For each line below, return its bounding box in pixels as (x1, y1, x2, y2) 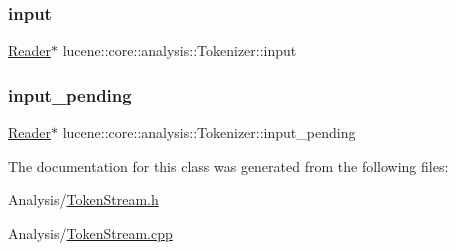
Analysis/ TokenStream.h (8, 189, 159, 210)
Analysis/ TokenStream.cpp (8, 222, 173, 243)
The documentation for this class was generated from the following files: (8, 155, 449, 176)
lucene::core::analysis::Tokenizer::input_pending (62, 122, 356, 143)
